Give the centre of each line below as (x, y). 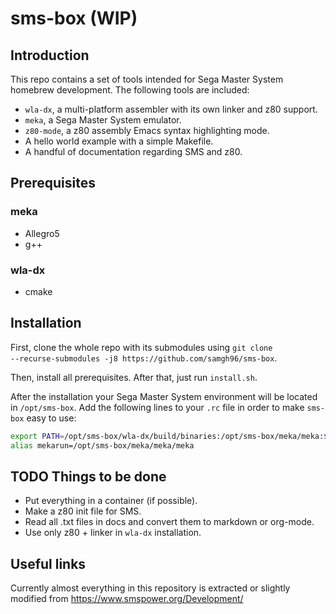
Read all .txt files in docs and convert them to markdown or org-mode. (169, 522)
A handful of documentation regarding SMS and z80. (133, 151)
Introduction (50, 55)
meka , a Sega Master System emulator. (103, 120)
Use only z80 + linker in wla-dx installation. (113, 533)
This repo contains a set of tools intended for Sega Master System (147, 79)
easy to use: (51, 418)
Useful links (48, 563)
